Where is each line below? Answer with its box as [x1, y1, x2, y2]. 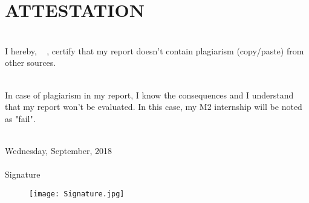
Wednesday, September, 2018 [5, 144, 112, 156]
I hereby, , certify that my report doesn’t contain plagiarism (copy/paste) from [5, 44, 304, 57]
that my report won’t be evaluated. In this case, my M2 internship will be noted [5, 100, 302, 113]
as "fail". [5, 112, 36, 124]
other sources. [5, 56, 56, 69]
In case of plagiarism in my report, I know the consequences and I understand [5, 88, 294, 101]
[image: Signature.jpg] [29, 189, 125, 198]
